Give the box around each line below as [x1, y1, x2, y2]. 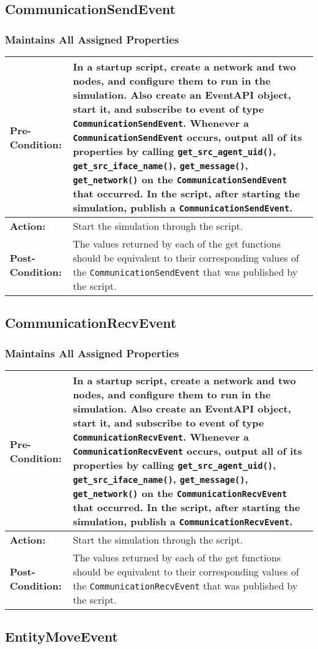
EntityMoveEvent [5, 627, 118, 646]
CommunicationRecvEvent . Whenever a [73, 430, 250, 444]
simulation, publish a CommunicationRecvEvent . [73, 514, 293, 528]
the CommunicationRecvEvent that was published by [73, 579, 298, 593]
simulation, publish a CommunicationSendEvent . [73, 200, 293, 214]
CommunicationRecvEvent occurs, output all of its [73, 444, 302, 458]
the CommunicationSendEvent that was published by [73, 265, 298, 279]
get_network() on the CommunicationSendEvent [73, 172, 287, 186]
